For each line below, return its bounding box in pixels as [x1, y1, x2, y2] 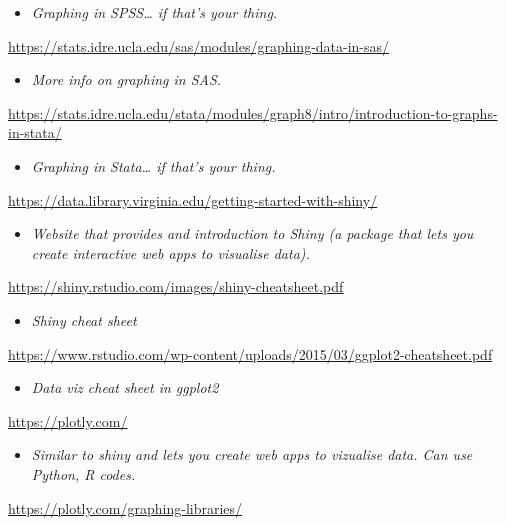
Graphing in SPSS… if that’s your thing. [31, 2, 278, 22]
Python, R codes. [31, 463, 136, 484]
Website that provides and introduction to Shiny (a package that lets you [31, 223, 474, 244]
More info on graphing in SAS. [31, 69, 222, 90]
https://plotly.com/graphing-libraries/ [8, 497, 243, 518]
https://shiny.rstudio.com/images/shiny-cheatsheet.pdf [8, 276, 344, 297]
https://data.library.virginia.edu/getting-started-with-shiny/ [8, 189, 378, 210]
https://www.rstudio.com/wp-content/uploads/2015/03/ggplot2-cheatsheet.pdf [8, 343, 493, 364]
